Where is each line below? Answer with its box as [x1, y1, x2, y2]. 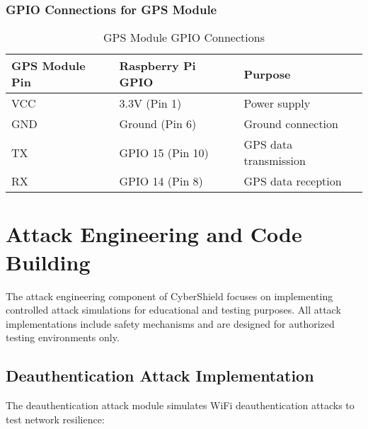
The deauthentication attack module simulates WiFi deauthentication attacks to [6, 398, 355, 413]
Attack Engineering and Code [6, 219, 302, 248]
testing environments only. [6, 330, 120, 345]
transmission [243, 152, 306, 169]
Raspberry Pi [119, 57, 196, 74]
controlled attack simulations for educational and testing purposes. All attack [6, 302, 341, 317]
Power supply [243, 95, 311, 112]
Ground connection [243, 115, 338, 132]
